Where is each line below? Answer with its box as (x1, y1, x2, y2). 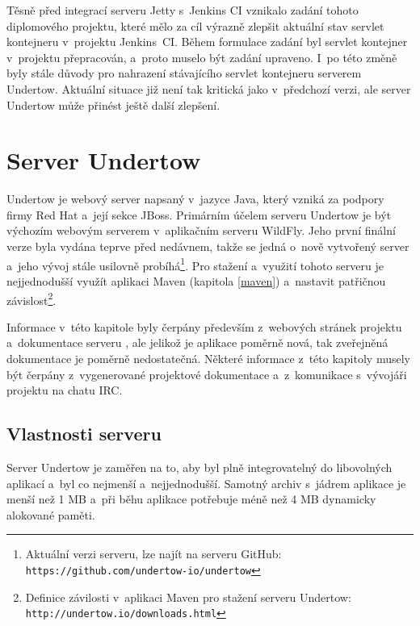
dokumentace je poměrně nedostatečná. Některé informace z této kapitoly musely (6, 349, 410, 366)
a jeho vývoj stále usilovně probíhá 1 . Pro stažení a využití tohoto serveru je (6, 254, 384, 273)
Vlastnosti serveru (6, 421, 162, 446)
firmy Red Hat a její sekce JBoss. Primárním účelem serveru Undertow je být (6, 206, 392, 223)
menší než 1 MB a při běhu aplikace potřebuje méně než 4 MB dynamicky (6, 490, 376, 507)
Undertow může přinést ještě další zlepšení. (6, 96, 220, 113)
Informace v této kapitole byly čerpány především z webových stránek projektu (6, 318, 402, 335)
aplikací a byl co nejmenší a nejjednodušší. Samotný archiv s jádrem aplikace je (6, 474, 406, 491)
